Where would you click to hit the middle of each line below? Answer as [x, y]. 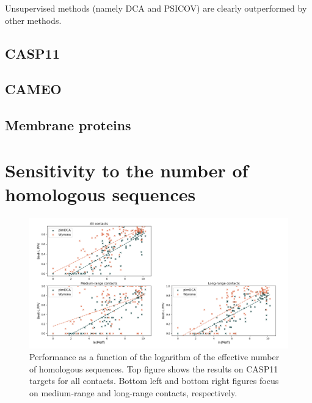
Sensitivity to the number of [127, 170]
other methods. [33, 20]
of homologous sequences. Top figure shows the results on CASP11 [154, 368]
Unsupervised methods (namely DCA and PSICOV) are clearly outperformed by [156, 8]
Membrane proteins [68, 125]
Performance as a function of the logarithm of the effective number [154, 357]
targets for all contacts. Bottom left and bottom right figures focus [154, 381]
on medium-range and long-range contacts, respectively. [133, 392]
